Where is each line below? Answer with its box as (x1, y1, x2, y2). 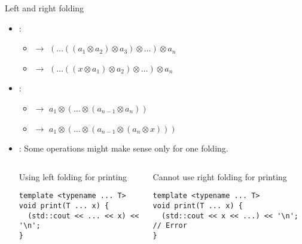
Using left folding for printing (19, 170, 127, 183)
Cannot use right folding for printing (152, 170, 287, 183)
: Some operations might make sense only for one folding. (19, 142, 228, 155)
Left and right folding (5, 2, 84, 14)
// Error (152, 221, 187, 230)
